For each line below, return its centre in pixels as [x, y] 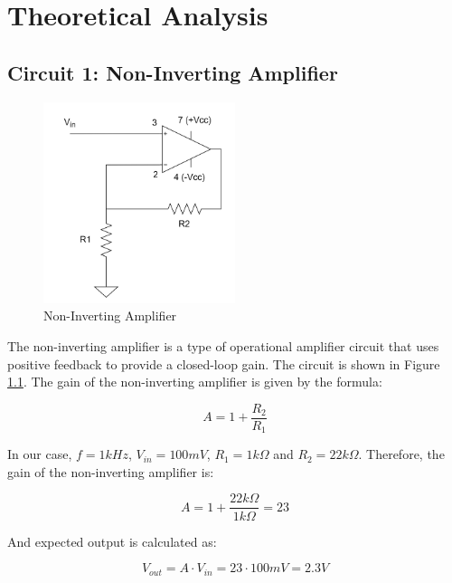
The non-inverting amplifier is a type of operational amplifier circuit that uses [223, 345]
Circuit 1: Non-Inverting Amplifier [173, 72]
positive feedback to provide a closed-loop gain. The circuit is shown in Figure [224, 363]
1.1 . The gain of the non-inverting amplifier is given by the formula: [195, 382]
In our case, [40, 454]
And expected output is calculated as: [112, 541]
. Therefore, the [401, 454]
